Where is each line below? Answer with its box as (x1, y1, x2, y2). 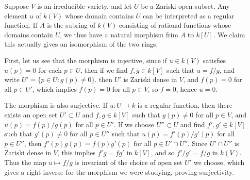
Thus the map (4, 157, 47, 167)
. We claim (213, 29, 245, 39)
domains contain (4, 29, 53, 39)
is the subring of (47, 20, 96, 30)
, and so (151, 147, 175, 158)
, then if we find (80, 65, 128, 75)
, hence (176, 83, 197, 94)
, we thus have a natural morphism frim (60, 29, 178, 39)
